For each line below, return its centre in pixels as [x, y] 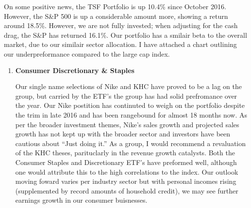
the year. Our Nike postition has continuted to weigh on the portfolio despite [130, 105]
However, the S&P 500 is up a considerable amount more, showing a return [116, 16]
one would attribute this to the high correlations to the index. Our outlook [127, 171]
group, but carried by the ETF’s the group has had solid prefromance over [126, 96]
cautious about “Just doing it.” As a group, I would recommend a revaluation [131, 143]
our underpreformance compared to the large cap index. [87, 53]
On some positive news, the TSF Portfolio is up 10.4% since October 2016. [115, 6]
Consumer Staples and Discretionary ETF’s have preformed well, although [126, 162]
